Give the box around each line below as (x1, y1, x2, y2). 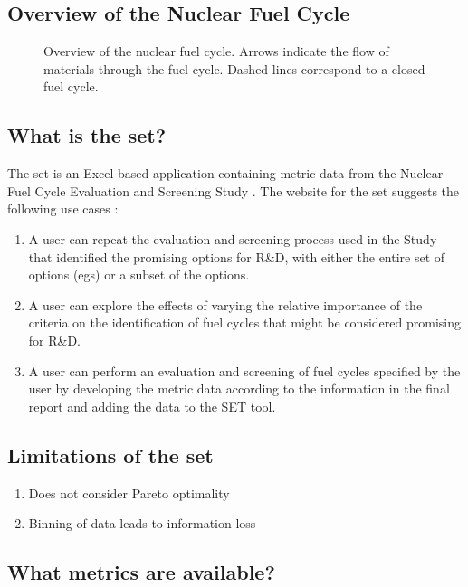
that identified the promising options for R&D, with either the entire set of (28, 247, 445, 266)
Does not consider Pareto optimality (28, 483, 230, 502)
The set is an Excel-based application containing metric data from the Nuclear (7, 164, 444, 183)
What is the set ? (7, 121, 167, 149)
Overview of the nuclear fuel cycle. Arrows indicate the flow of (43, 42, 389, 61)
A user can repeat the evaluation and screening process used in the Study (28, 229, 437, 248)
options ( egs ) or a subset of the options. (28, 265, 250, 284)
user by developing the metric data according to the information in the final (28, 379, 450, 398)
